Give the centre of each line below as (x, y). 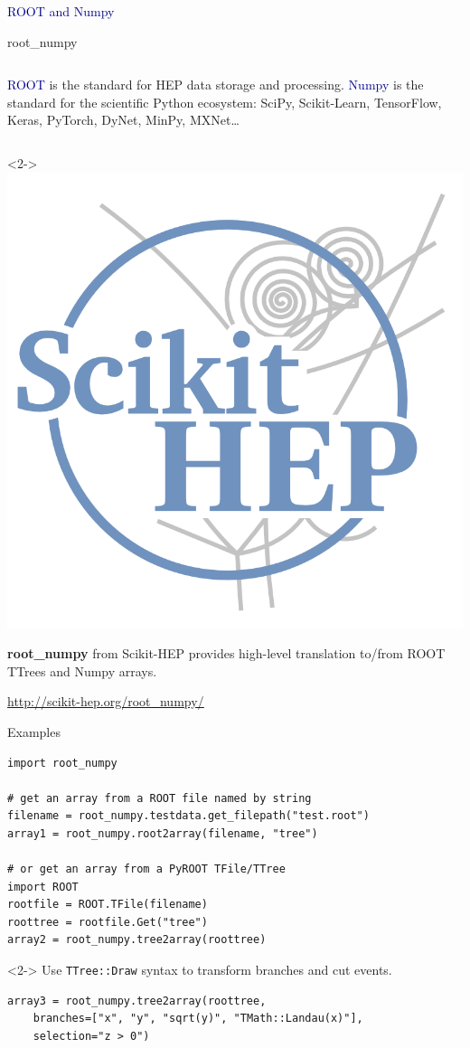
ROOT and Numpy (61, 11)
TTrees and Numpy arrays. (82, 670)
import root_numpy (62, 763)
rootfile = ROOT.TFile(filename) (108, 905)
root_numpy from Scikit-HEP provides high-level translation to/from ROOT (226, 653)
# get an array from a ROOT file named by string (160, 798)
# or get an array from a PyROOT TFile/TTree (146, 869)
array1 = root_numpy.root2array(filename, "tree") (163, 833)
